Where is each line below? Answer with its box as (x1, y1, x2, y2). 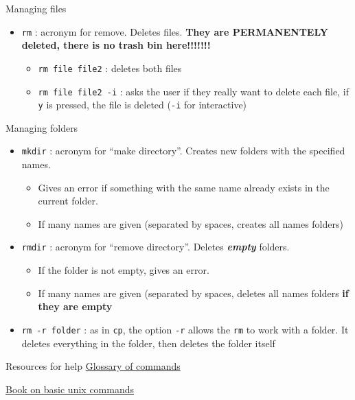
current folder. (38, 193, 98, 208)
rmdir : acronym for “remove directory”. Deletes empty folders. (21, 239, 290, 254)
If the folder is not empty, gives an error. (38, 263, 209, 277)
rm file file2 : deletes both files (38, 60, 182, 75)
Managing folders (5, 120, 78, 134)
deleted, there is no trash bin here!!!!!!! (21, 38, 211, 52)
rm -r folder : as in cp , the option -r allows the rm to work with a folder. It (21, 322, 349, 336)
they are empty (38, 299, 113, 314)
